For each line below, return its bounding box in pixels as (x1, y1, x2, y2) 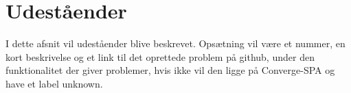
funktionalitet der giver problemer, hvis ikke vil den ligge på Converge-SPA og (5, 63, 335, 77)
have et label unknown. (5, 76, 103, 90)
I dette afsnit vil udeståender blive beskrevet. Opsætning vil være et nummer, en (5, 36, 346, 51)
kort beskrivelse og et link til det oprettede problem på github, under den (5, 49, 315, 64)
